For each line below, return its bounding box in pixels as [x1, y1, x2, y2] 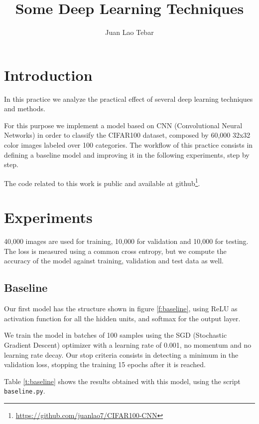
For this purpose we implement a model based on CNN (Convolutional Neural [4, 120, 243, 130]
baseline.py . [4, 386, 45, 396]
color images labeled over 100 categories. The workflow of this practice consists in [4, 140, 253, 150]
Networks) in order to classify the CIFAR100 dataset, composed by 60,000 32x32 [4, 130, 251, 140]
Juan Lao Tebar [105, 27, 154, 37]
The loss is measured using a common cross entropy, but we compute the [4, 245, 227, 256]
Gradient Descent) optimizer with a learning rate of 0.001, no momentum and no [4, 339, 252, 350]
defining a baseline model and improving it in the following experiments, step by [4, 149, 250, 160]
